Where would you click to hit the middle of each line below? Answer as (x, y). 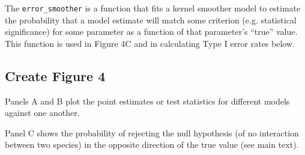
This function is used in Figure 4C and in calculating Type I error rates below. (150, 43)
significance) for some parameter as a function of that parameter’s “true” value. (151, 32)
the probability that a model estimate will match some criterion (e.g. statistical (151, 20)
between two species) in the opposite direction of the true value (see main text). (152, 144)
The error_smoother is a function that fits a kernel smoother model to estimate (153, 8)
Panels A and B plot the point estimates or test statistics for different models (147, 101)
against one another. (42, 113)
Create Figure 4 (55, 75)
